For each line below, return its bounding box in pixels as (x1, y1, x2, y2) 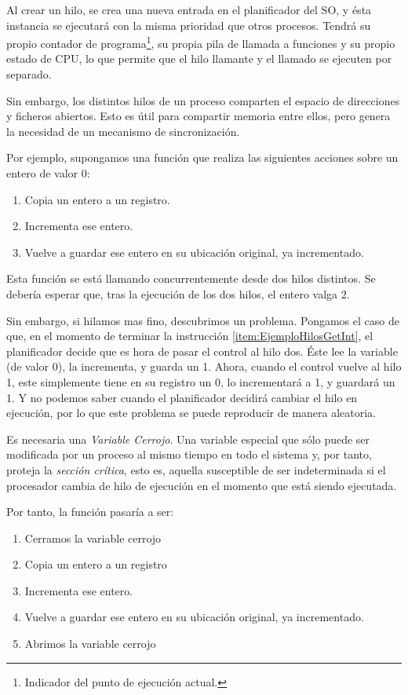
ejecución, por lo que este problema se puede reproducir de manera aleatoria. (6, 404, 376, 421)
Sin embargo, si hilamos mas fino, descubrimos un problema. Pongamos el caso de (6, 312, 399, 328)
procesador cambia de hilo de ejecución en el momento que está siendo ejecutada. (6, 477, 397, 493)
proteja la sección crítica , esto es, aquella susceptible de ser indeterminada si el (6, 461, 386, 477)
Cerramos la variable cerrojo (24, 529, 162, 546)
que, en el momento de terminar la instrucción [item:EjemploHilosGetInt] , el (6, 327, 373, 344)
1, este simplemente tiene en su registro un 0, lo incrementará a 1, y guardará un (6, 373, 395, 390)
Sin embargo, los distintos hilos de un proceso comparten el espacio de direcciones (6, 92, 400, 108)
